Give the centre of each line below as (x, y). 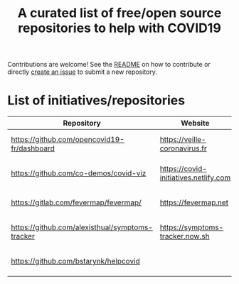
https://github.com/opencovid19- (68, 140)
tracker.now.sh (185, 236)
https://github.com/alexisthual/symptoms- (82, 227)
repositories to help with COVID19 (119, 28)
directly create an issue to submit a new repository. (83, 72)
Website (195, 124)
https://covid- (184, 169)
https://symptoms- (192, 227)
